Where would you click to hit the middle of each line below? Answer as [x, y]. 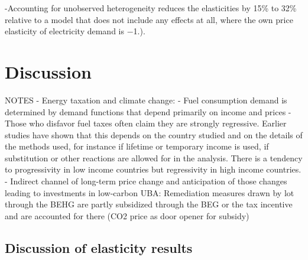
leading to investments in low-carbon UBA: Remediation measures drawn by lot [150, 192]
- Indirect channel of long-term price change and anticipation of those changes [146, 181]
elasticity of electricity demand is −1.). [75, 31]
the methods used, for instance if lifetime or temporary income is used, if [137, 146]
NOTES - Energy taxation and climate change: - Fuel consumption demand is [146, 100]
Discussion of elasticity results [99, 247]
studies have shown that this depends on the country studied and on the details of [154, 134]
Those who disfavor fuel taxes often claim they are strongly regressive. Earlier [146, 123]
